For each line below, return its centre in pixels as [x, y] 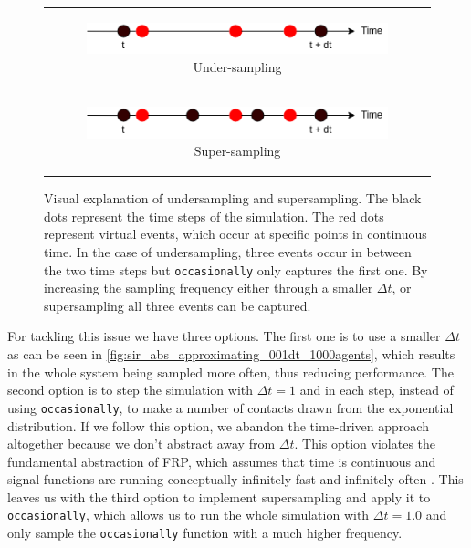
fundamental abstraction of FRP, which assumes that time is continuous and [222, 461]
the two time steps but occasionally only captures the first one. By [236, 269]
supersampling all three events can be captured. [178, 305]
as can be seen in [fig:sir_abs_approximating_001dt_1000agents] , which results [231, 354]
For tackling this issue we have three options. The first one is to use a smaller [224, 336]
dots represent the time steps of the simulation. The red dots [214, 216]
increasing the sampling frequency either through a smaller [209, 288]
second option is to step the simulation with [131, 390]
